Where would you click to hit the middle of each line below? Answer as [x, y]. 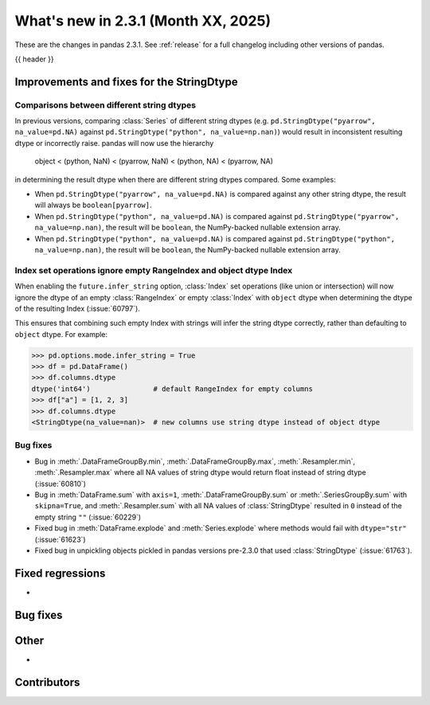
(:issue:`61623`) [61, 539]
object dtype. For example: [61, 334]
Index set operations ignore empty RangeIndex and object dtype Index [154, 270]
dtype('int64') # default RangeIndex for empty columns [172, 389]
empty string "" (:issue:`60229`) [88, 517]
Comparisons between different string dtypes [106, 105]
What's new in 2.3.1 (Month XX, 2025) [143, 21]
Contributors [47, 682]
